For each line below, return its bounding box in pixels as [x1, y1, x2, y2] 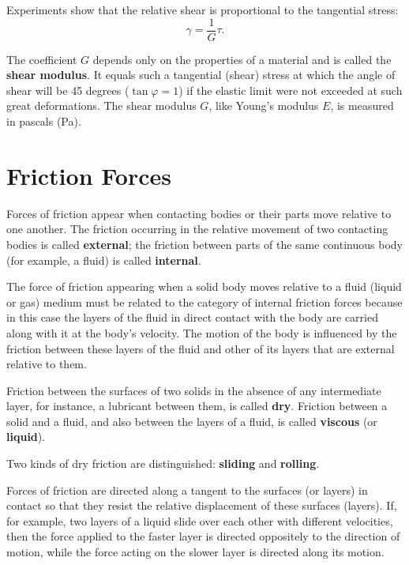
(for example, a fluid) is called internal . [6, 251, 201, 268]
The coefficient [6, 51, 77, 67]
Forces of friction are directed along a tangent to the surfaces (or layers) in [6, 481, 368, 498]
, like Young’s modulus [208, 97, 319, 114]
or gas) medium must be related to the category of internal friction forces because [6, 293, 403, 310]
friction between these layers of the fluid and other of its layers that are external [6, 340, 395, 356]
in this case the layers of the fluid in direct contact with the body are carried [6, 309, 378, 326]
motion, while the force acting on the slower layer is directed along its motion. [6, 544, 385, 560]
